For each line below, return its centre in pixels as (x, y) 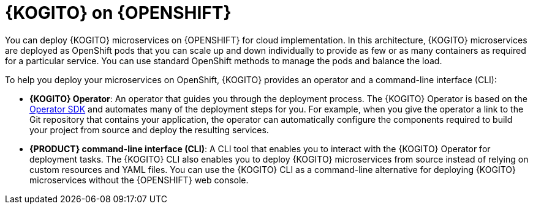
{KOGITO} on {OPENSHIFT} (118, 13)
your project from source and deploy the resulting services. (149, 130)
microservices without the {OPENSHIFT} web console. (139, 180)
